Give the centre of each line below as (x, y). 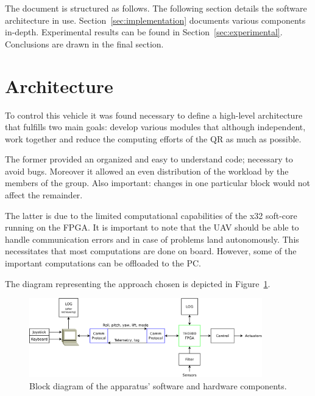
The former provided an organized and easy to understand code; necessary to (149, 159)
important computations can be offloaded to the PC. (103, 263)
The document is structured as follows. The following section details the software (156, 8)
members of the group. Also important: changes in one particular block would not (157, 183)
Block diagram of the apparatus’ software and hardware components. (158, 385)
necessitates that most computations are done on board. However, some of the (151, 251)
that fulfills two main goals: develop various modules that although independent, (155, 127)
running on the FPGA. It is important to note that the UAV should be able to (152, 227)
